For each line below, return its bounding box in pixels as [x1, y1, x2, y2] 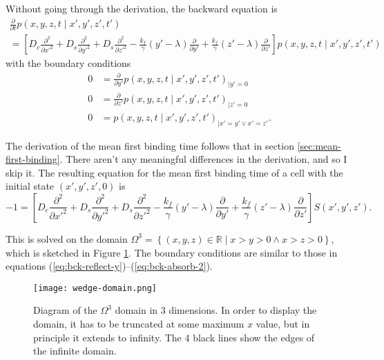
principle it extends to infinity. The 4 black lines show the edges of [33, 330, 315, 344]
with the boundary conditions [6, 56, 131, 70]
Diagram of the [33, 303, 97, 317]
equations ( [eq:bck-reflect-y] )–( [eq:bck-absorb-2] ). [6, 259, 213, 273]
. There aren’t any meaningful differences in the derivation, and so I [59, 152, 347, 166]
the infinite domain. [33, 343, 117, 358]
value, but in [256, 317, 310, 330]
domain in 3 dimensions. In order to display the [115, 303, 317, 317]
